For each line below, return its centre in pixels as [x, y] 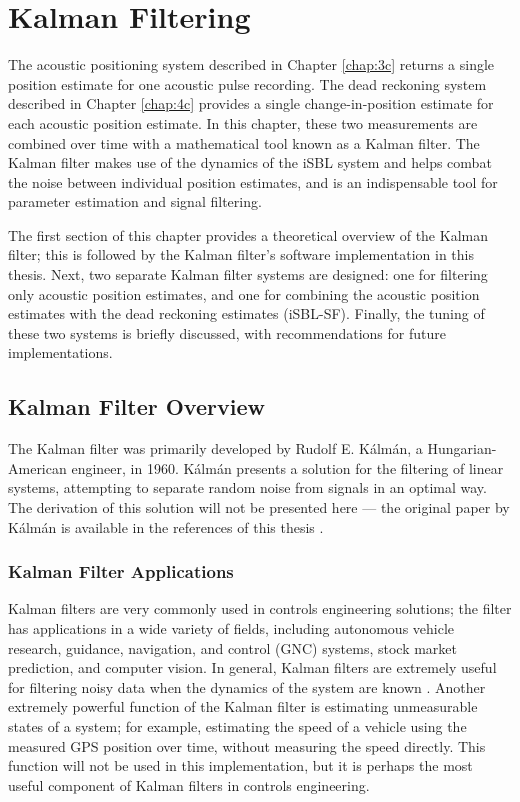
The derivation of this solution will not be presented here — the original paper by [259, 507]
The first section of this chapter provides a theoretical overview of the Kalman [248, 234]
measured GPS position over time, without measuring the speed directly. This [247, 745]
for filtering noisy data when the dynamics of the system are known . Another [247, 686]
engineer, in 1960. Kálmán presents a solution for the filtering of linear [287, 467]
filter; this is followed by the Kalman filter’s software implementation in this [241, 254]
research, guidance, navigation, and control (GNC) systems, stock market [233, 647]
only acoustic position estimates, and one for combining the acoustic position [244, 293]
